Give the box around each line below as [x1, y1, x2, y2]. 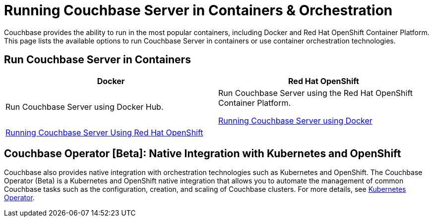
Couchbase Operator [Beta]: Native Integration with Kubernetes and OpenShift [4, 147, 401, 160]
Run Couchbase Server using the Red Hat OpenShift [218, 88, 413, 98]
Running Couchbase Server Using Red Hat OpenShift [5, 127, 203, 137]
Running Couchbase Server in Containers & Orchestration [4, 2, 393, 19]
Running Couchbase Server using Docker [218, 115, 372, 126]
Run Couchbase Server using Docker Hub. [5, 101, 164, 112]
